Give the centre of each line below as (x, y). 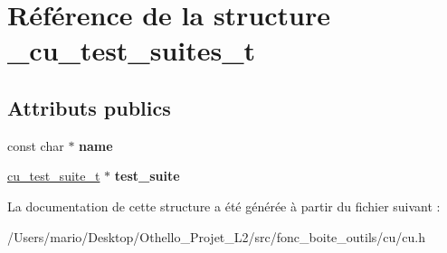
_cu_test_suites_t (132, 50)
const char (36, 145)
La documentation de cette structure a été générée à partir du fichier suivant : (224, 206)
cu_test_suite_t (54, 176)
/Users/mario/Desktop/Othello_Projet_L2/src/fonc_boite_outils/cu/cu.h (216, 236)
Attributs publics (89, 107)
